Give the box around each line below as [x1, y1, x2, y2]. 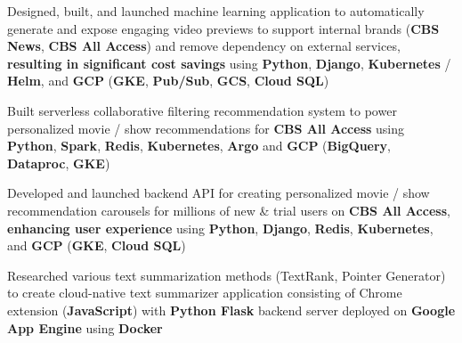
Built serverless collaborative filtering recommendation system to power [7, 101, 397, 119]
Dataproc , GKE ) [7, 153, 110, 172]
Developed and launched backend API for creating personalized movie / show [7, 184, 430, 202]
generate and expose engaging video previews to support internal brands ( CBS [7, 19, 440, 37]
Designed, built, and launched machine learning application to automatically [7, 2, 425, 20]
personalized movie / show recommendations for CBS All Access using [7, 118, 404, 137]
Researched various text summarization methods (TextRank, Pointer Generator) [7, 265, 446, 284]
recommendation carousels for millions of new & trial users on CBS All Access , [7, 200, 450, 219]
